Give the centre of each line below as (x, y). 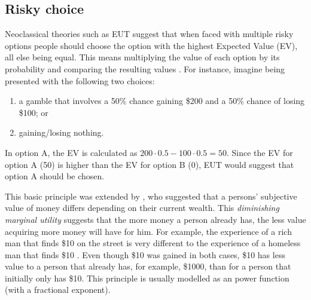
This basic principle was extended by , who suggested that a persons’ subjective (151, 196)
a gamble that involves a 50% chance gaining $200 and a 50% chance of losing (162, 101)
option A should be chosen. (55, 176)
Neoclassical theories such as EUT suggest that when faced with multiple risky (149, 34)
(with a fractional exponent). (58, 290)
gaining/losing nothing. (61, 132)
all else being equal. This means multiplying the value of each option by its (142, 57)
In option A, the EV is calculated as (71, 152)
